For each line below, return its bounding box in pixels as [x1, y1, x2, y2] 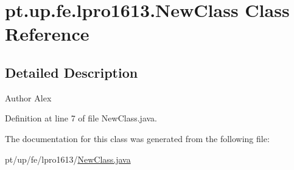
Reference [5, 21, 89, 46]
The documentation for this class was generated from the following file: [5, 132, 270, 144]
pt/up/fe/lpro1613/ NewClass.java [5, 152, 131, 165]
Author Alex [5, 91, 52, 104]
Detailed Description [5, 63, 138, 81]
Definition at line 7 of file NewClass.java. [5, 112, 158, 124]
